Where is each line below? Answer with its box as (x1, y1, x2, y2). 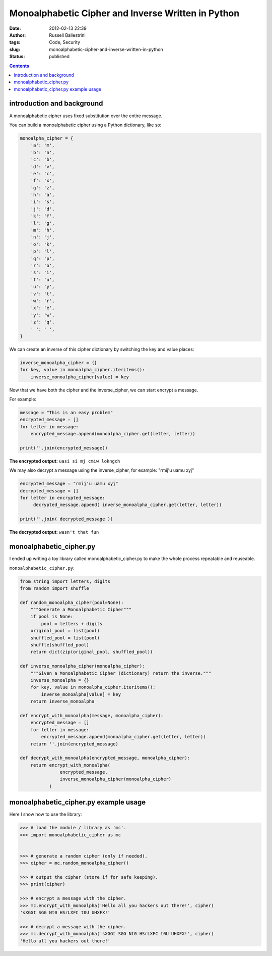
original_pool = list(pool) (30, 628, 100, 634)
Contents (9, 63, 30, 69)
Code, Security (49, 39, 81, 45)
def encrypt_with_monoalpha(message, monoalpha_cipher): (20, 713, 164, 718)
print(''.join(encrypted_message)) (20, 445, 108, 450)
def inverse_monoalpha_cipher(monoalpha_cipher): (20, 663, 145, 669)
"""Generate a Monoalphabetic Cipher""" (30, 607, 132, 613)
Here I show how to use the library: (9, 811, 82, 818)
